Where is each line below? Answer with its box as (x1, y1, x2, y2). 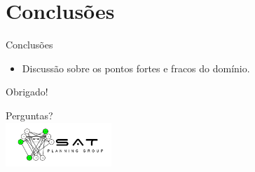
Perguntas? (6, 107, 53, 122)
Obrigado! (6, 84, 48, 99)
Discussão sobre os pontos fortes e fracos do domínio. (22, 60, 250, 75)
